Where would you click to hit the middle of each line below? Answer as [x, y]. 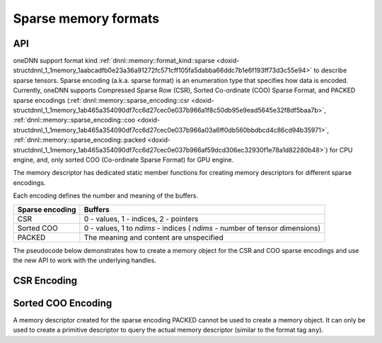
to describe [330, 70]
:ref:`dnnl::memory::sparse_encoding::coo [74, 120]
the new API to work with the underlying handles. [85, 260]
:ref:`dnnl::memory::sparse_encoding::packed [80, 140]
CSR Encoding [45, 280]
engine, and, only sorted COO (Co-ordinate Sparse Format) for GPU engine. [123, 159]
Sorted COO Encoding [63, 303]
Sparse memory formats [86, 18]
